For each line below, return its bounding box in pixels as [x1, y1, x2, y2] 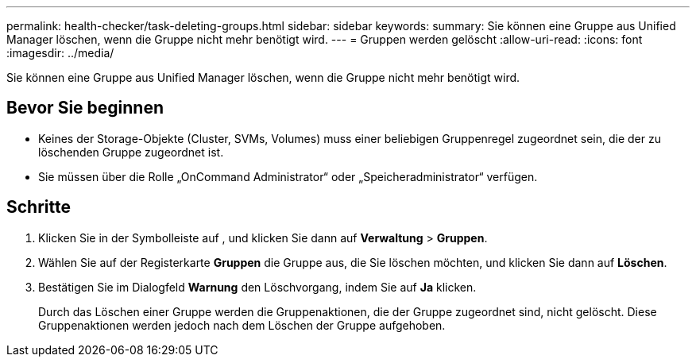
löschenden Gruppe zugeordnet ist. [38, 145, 224, 159]
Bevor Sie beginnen [6, 98, 164, 118]
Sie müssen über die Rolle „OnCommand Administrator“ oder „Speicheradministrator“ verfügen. [38, 169, 538, 183]
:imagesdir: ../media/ [6, 46, 114, 60]
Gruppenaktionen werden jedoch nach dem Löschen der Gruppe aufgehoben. [38, 318, 446, 332]
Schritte [6, 197, 71, 218]
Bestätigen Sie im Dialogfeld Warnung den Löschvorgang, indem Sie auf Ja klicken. [38, 280, 477, 294]
